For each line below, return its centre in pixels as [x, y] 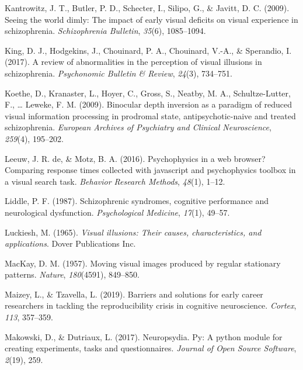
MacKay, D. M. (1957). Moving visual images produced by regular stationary [143, 263]
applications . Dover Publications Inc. [70, 243]
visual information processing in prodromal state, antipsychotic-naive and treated [150, 115]
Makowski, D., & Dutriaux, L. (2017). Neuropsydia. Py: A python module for [144, 336]
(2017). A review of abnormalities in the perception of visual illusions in [133, 62]
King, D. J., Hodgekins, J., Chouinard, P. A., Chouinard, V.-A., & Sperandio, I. [148, 50]
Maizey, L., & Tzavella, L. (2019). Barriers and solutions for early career [134, 294]
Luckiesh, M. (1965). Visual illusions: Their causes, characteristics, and [133, 232]
